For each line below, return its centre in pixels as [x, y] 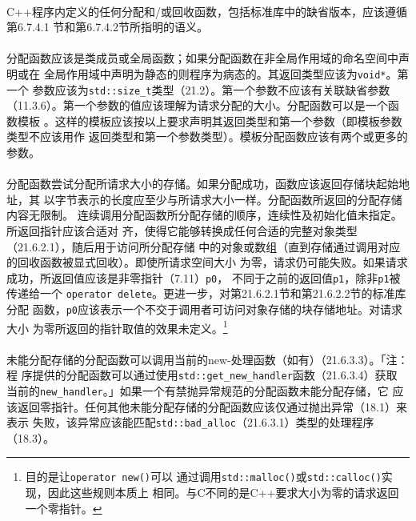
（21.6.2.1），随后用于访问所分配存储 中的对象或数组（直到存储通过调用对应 [204, 246]
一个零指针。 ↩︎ [64, 508]
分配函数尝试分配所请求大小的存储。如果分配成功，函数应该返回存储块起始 [202, 184]
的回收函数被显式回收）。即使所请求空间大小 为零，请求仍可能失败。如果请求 [207, 262]
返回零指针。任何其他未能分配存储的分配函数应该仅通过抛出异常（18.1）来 [212, 406]
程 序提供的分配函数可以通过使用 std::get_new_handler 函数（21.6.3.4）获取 [202, 375]
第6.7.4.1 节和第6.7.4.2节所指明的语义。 [108, 27]
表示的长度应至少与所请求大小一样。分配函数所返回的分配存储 [240, 199]
